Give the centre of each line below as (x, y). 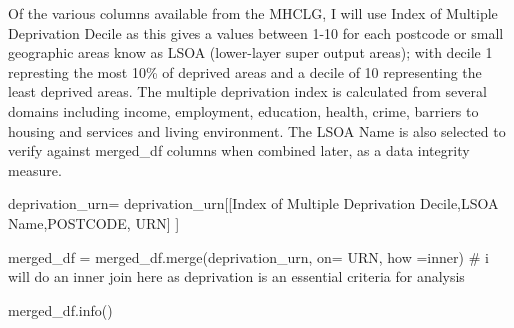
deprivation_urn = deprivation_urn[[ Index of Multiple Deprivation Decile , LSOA (253, 203)
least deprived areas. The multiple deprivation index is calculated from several (247, 91)
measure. (35, 169)
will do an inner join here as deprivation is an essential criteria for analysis (236, 276)
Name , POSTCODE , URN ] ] (94, 222)
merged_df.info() (60, 309)
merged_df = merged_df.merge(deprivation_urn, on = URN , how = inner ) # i (248, 256)
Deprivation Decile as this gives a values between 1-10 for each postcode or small (256, 32)
